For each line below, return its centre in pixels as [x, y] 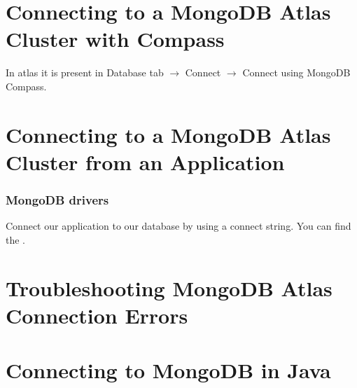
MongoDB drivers [57, 199]
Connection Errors [97, 315]
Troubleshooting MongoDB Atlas [169, 287]
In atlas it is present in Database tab [85, 72]
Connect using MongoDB [296, 72]
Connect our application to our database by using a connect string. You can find [178, 226]
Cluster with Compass [115, 39]
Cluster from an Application [145, 161]
